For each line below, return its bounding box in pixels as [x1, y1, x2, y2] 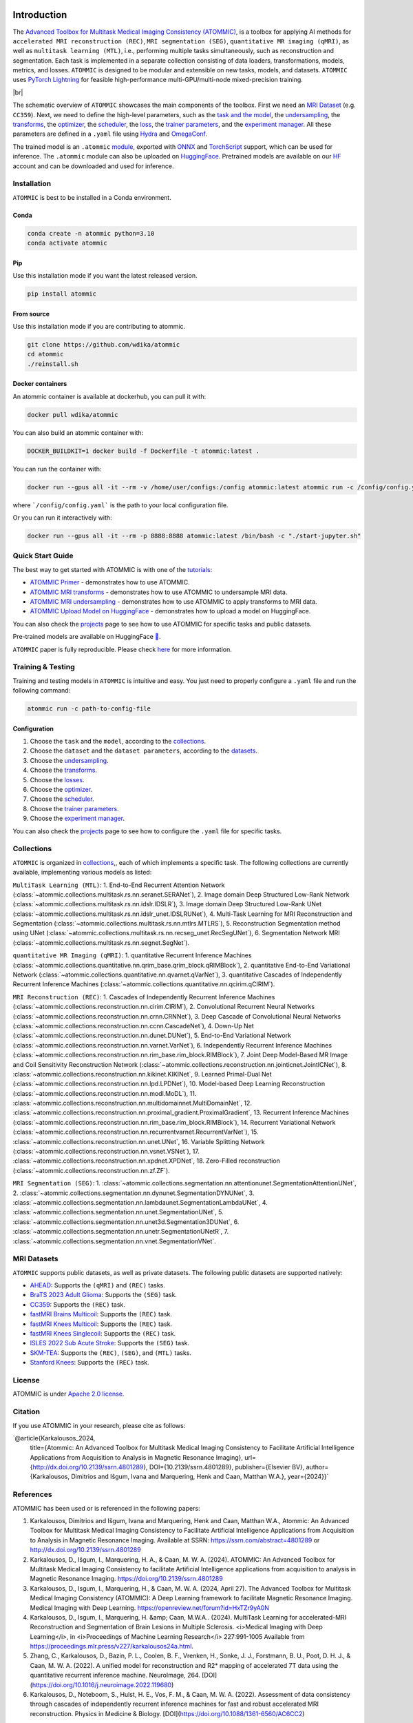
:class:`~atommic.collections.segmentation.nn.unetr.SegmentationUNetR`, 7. [12, 1227, 229, 1236]
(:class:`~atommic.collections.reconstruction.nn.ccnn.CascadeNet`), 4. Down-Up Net [12, 1021, 254, 1030]
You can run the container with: [12, 465, 102, 473]
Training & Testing [12, 662, 75, 672]
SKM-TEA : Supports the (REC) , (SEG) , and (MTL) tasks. [30, 1348, 192, 1357]
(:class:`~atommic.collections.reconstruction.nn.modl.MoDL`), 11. [12, 1089, 197, 1097]
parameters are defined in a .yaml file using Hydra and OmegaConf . [12, 130, 208, 138]
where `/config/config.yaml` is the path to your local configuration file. [12, 500, 229, 509]
